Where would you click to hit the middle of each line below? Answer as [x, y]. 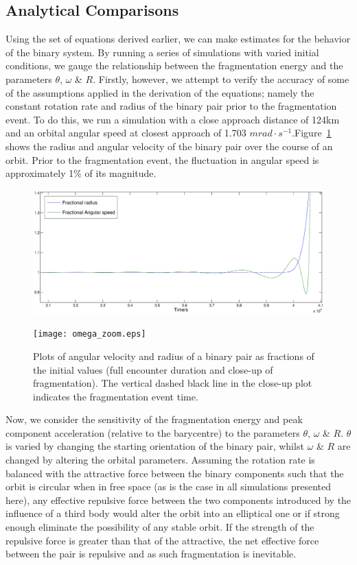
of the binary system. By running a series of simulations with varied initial [162, 52]
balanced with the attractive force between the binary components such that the [175, 473]
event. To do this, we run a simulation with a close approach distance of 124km [173, 119]
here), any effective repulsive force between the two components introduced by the [178, 500]
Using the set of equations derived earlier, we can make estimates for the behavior [178, 39]
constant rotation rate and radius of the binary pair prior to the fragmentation [171, 106]
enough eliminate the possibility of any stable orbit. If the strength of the [160, 527]
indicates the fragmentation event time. [116, 396]
